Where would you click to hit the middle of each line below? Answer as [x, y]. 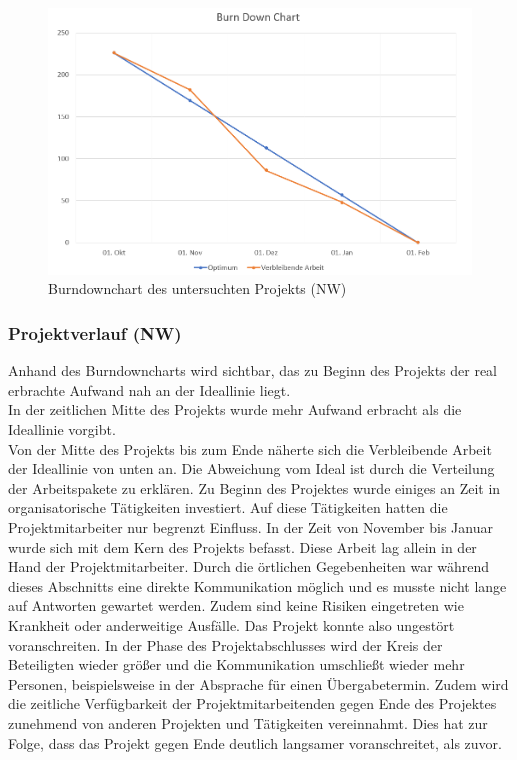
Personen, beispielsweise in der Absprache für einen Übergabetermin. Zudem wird [258, 683]
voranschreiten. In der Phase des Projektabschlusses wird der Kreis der [225, 644]
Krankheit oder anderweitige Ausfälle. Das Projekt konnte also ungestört [231, 624]
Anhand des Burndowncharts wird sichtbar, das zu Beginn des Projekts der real [253, 370]
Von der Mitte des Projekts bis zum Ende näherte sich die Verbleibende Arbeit [250, 448]
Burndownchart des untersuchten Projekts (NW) [197, 288]
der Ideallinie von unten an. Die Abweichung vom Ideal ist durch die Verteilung [251, 468]
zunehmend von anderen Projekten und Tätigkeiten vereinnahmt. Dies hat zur [248, 722]
